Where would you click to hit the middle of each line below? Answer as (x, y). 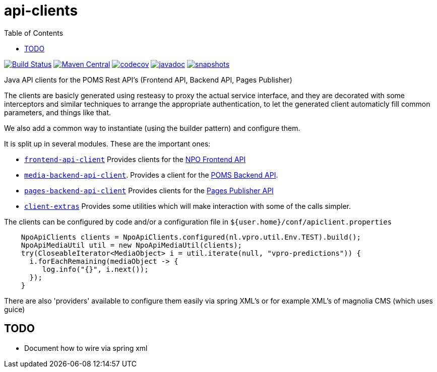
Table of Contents (34, 33)
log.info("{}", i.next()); (95, 269)
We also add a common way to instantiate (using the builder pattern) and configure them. (152, 128)
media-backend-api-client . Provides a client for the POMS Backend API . (151, 175)
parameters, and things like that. (58, 112)
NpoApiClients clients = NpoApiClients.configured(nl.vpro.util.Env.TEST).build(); (191, 237)
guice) (15, 309)
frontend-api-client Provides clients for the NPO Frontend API (135, 159)
